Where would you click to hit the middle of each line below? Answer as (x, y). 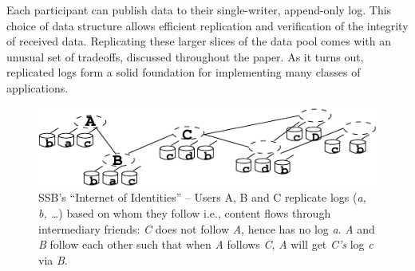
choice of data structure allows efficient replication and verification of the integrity (207, 25)
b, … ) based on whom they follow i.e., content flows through (185, 212)
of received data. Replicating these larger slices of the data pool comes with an (199, 41)
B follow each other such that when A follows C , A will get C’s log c (206, 244)
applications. (38, 87)
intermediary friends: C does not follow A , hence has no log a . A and (207, 228)
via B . (53, 259)
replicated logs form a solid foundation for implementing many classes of (184, 72)
